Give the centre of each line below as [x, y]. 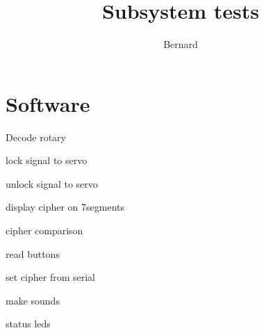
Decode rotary [36, 137]
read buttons [33, 253]
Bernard [181, 44]
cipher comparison [44, 230]
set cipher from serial [50, 277]
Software [48, 103]
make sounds [33, 300]
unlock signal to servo [52, 183]
